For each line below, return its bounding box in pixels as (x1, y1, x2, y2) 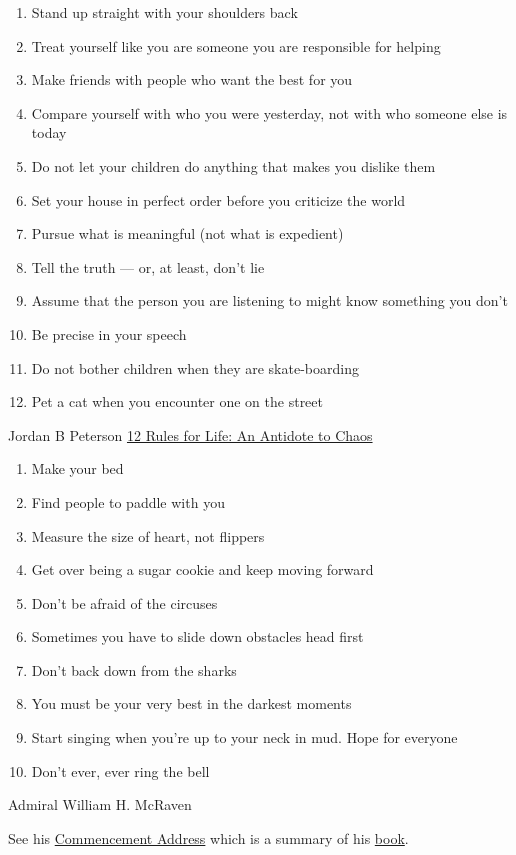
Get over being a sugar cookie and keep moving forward (31, 559, 374, 580)
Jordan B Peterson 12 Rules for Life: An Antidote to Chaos (8, 424, 373, 445)
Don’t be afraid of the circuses (31, 592, 218, 613)
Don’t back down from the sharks (31, 659, 237, 680)
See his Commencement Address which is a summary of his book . (8, 827, 409, 848)
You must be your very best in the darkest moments (31, 693, 352, 714)
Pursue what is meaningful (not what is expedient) (31, 223, 344, 244)
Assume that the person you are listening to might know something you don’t (31, 290, 508, 311)
